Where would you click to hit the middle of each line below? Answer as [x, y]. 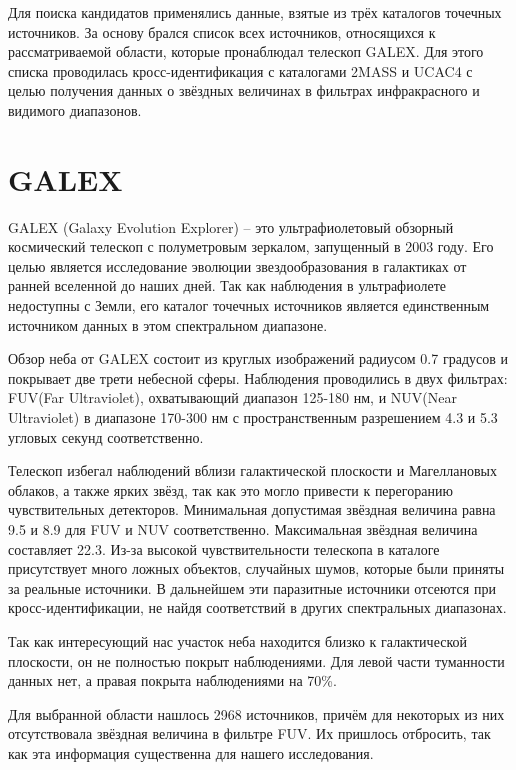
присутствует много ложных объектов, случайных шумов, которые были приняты [256, 568]
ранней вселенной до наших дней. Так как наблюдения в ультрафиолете [227, 285]
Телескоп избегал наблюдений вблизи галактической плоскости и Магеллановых [253, 470]
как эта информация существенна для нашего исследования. [191, 752]
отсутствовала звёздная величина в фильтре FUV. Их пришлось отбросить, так [249, 733]
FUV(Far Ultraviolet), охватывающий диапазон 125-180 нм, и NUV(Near [232, 397]
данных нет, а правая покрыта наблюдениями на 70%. [172, 680]
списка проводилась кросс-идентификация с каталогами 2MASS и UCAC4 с [240, 70]
